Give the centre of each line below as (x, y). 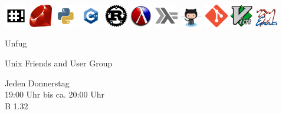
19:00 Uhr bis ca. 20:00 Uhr (55, 94)
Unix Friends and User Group (59, 63)
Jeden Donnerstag (37, 83)
